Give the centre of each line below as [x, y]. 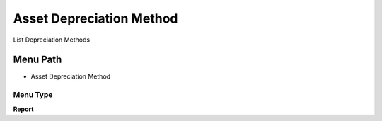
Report [23, 109]
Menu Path [37, 60]
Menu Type [33, 95]
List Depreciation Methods [52, 40]
